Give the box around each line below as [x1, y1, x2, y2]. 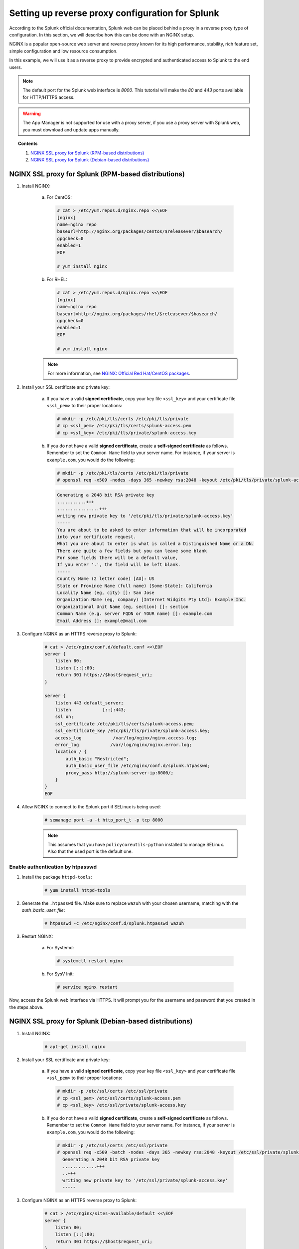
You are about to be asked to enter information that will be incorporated [57, 527, 247, 533]
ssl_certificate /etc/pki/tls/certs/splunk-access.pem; [55, 721, 195, 726]
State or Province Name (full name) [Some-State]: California [57, 583, 212, 589]
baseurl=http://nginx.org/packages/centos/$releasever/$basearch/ [57, 229, 223, 234]
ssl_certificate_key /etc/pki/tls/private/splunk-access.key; [55, 728, 210, 734]
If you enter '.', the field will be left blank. [57, 562, 181, 568]
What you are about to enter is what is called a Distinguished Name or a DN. [57, 541, 254, 547]
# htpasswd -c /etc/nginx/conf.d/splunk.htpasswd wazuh [44, 920, 184, 926]
